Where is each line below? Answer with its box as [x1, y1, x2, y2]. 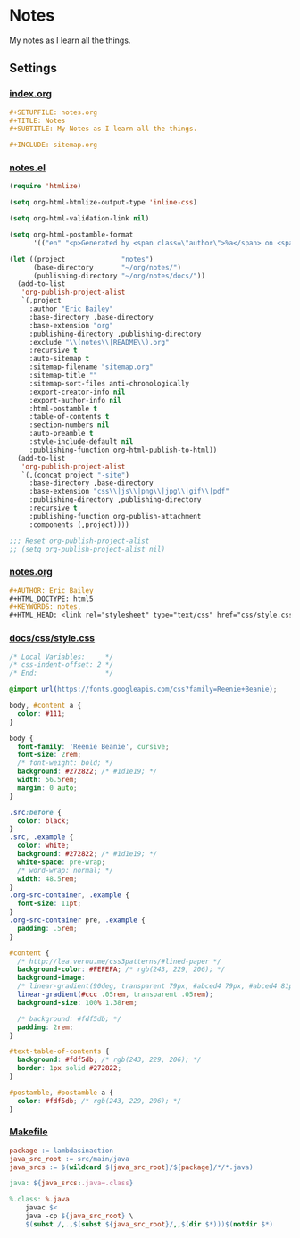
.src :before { [9, 808, 62, 817]
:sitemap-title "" [29, 371, 98, 380]
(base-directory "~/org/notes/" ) [32, 262, 181, 272]
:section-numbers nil [29, 420, 110, 429]
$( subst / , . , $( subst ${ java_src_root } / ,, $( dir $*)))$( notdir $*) [25, 1219, 274, 1228]
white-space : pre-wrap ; [17, 858, 105, 867]
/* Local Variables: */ [9, 652, 114, 661]
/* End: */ [9, 669, 114, 678]
